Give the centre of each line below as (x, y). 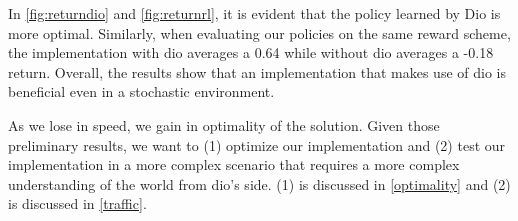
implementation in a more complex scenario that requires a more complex (234, 164)
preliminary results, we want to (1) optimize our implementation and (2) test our (257, 144)
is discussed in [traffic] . (77, 203)
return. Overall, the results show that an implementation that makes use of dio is (257, 71)
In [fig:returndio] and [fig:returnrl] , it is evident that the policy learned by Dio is (254, 13)
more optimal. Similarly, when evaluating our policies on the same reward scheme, (259, 32)
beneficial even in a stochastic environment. (141, 91)
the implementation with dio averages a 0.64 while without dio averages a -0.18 (251, 52)
